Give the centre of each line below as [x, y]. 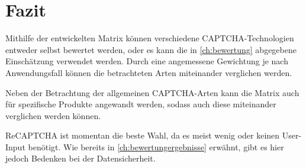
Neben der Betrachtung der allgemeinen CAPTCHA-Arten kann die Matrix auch [152, 92]
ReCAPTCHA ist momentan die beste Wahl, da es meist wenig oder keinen [143, 135]
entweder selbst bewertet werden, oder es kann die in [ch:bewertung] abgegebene [151, 49]
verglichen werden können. [53, 115]
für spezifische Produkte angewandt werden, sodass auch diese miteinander [141, 104]
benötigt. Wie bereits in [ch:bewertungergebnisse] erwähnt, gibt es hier [156, 146]
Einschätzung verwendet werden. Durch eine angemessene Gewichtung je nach [147, 61]
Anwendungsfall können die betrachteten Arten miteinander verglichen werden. [149, 72]
